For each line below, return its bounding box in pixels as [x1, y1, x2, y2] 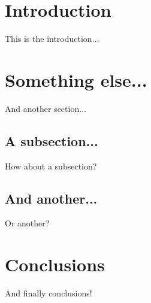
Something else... [5, 67, 147, 92]
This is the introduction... [5, 32, 99, 45]
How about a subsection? [5, 159, 97, 172]
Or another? [5, 217, 50, 229]
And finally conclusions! [5, 287, 92, 299]
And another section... [5, 102, 86, 114]
